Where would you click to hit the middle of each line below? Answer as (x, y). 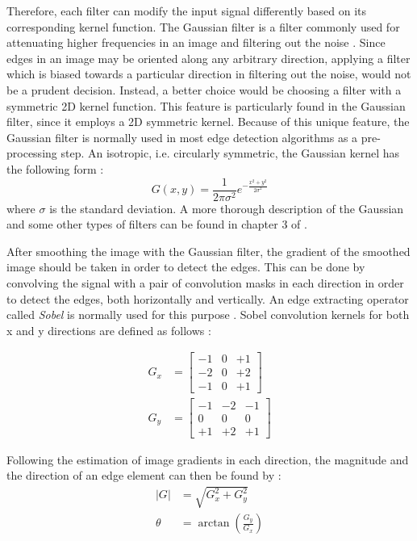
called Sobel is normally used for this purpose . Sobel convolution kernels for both (208, 315)
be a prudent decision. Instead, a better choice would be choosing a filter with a (204, 89)
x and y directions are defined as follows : (109, 330)
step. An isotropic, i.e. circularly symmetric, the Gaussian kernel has (230, 153)
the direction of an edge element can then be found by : (144, 475)
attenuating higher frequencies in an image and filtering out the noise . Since (196, 42)
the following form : (55, 168)
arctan (214, 524)
